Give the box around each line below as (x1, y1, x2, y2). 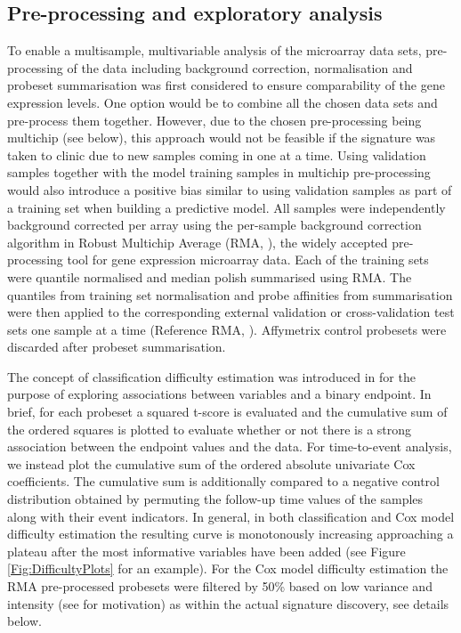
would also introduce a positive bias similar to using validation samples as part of (7, 180, 452, 199)
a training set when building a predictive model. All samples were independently (7, 198, 446, 216)
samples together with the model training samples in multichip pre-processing (7, 163, 431, 182)
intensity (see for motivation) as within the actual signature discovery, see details (7, 594, 449, 613)
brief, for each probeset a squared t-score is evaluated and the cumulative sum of (7, 402, 448, 421)
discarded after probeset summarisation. (7, 337, 226, 356)
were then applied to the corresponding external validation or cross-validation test (7, 303, 455, 321)
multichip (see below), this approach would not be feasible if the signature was (7, 128, 436, 147)
